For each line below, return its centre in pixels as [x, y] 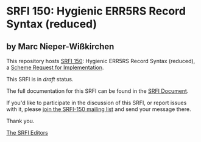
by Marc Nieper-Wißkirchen [60, 46]
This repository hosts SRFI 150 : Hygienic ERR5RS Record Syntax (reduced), [101, 61]
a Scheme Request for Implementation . [55, 67]
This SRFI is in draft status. [40, 79]
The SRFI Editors [27, 133]
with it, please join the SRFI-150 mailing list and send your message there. [99, 109]
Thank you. [20, 121]
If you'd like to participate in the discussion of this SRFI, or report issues [97, 103]
